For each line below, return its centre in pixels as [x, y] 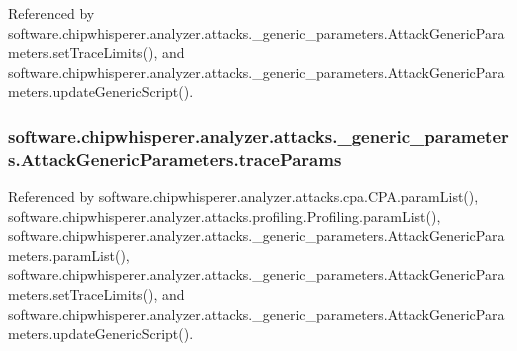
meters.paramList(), [69, 254]
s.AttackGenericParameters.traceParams [175, 158]
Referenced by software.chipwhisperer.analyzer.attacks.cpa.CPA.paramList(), [243, 196]
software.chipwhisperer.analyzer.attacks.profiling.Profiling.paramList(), [224, 215]
